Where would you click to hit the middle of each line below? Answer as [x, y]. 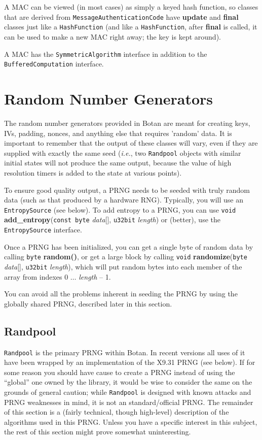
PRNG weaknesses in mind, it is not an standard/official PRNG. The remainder [129, 402]
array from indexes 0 [36, 276]
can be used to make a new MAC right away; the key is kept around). [113, 36]
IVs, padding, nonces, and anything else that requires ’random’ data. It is [118, 133]
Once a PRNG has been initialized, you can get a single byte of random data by [129, 246]
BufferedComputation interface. [54, 64]
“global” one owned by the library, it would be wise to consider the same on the [128, 382]
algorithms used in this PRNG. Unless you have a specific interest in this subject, [131, 421]
